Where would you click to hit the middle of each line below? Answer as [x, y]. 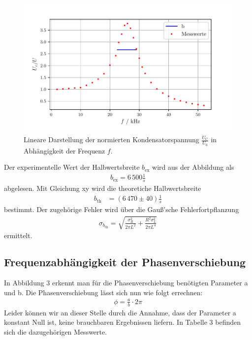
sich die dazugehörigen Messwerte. [56, 331]
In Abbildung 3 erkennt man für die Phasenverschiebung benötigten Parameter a [126, 283]
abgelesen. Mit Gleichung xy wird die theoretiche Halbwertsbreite [103, 188]
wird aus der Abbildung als [193, 167]
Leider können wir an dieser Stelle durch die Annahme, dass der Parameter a [120, 312]
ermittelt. [18, 235]
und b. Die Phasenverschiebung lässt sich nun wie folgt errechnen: [103, 292]
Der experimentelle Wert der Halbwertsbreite [72, 167]
